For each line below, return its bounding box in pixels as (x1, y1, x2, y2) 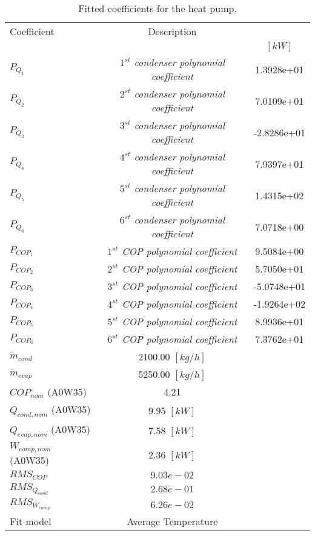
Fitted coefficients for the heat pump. (78, 1, 237, 15)
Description (148, 24, 197, 38)
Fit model (10, 514, 51, 529)
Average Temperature (127, 514, 218, 529)
